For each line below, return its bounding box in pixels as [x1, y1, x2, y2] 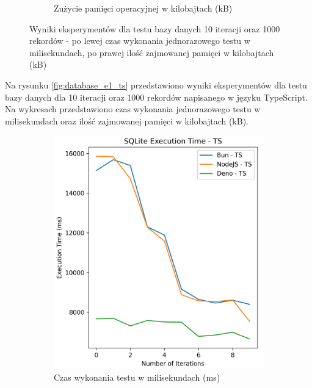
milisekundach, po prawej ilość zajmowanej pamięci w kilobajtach [29, 46, 274, 59]
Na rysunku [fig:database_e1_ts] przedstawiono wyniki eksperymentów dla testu [5, 78, 307, 91]
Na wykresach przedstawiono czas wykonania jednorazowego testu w [5, 102, 261, 115]
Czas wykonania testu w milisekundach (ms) [54, 370, 220, 383]
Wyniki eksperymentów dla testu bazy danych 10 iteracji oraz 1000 [29, 22, 280, 35]
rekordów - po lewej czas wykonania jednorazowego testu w [29, 34, 250, 47]
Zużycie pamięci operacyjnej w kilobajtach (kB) [54, 2, 233, 14]
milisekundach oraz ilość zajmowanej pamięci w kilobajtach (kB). [5, 114, 249, 127]
